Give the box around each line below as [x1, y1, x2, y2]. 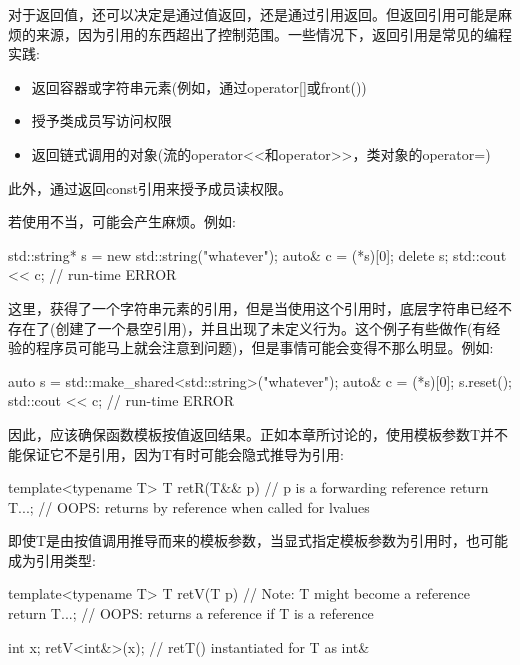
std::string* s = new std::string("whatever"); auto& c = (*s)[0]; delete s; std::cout [8, 244, 507, 265]
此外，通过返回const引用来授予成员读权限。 [8, 177, 292, 198]
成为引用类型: [8, 549, 96, 570]
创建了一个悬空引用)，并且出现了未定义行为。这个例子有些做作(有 [55, 317, 487, 338]
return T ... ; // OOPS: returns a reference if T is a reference [8, 603, 374, 624]
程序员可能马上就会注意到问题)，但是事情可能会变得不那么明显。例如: [35, 337, 494, 358]
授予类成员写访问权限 [31, 110, 172, 131]
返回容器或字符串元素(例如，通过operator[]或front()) [31, 76, 367, 97]
